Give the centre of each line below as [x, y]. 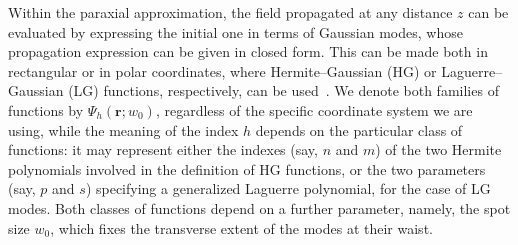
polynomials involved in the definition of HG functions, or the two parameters [247, 168]
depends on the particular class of [359, 129]
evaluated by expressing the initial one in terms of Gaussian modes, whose [235, 31]
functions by [46, 109]
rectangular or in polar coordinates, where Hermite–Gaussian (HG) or [222, 70]
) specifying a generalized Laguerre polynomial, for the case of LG [288, 188]
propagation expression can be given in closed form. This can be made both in [248, 51]
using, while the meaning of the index [123, 129]
